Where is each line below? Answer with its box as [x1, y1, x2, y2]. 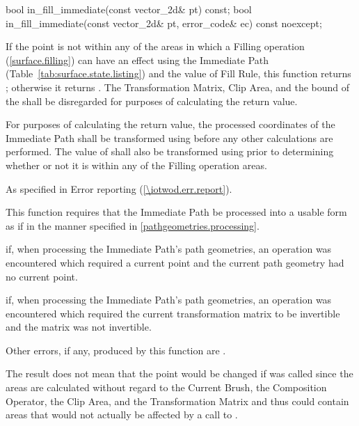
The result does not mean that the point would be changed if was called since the [6, 366, 353, 381]
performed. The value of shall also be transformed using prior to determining [6, 144, 334, 159]
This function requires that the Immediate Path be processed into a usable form [6, 205, 347, 219]
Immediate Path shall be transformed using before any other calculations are [6, 130, 333, 145]
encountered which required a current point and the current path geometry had [6, 255, 344, 269]
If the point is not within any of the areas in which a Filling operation [6, 39, 305, 54]
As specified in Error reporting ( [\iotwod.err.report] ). [6, 181, 232, 196]
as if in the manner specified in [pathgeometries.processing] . [6, 218, 260, 232]
